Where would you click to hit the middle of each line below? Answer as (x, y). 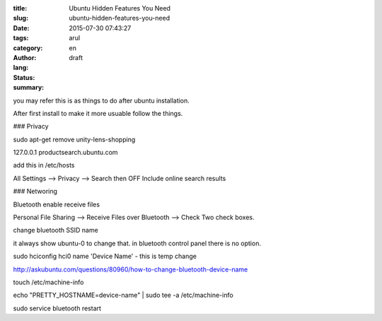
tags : (21, 38)
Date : (21, 28)
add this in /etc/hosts (44, 165)
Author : (25, 57)
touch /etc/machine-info (48, 282)
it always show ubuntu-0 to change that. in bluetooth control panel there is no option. (137, 243)
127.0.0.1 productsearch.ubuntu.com (65, 153)
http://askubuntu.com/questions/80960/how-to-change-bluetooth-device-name (131, 269)
